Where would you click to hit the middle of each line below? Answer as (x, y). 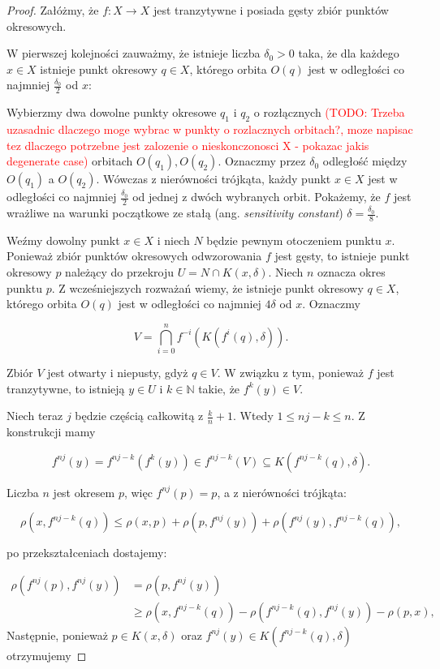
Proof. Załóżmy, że (53, 10)
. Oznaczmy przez (262, 161)
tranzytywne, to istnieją (66, 388)
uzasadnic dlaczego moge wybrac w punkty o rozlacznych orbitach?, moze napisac (210, 129)
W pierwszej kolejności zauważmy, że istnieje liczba (134, 53)
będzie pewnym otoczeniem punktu (294, 240)
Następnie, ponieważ (57, 635)
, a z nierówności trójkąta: (282, 492)
